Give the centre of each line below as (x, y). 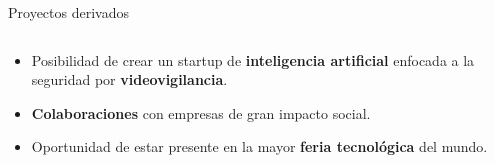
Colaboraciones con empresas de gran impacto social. (201, 112)
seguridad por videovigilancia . (129, 79)
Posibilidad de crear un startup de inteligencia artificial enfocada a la (253, 59)
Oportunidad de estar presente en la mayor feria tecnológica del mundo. (259, 146)
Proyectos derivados (68, 12)
